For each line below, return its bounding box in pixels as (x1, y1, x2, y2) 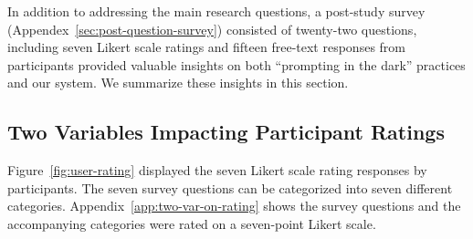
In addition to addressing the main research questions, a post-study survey (7, 2, 426, 20)
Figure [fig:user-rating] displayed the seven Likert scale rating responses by (7, 161, 427, 180)
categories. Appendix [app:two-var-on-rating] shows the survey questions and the (7, 196, 461, 215)
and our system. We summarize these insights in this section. (7, 73, 349, 92)
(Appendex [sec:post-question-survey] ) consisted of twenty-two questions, (7, 19, 417, 38)
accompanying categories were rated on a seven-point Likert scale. (7, 213, 376, 233)
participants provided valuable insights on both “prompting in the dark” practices (7, 55, 466, 74)
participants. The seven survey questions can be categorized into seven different (7, 178, 453, 197)
